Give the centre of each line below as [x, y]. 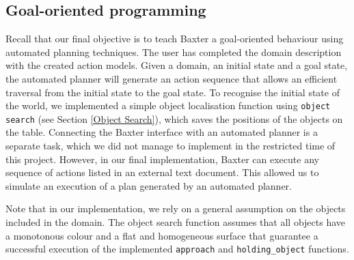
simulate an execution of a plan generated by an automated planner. [149, 185]
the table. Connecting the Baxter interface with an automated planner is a [162, 132]
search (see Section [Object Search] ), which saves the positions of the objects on [174, 118]
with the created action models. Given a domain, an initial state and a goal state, [177, 65]
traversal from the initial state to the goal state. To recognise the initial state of [173, 92]
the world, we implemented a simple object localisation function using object [168, 105]
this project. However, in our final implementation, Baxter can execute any [162, 159]
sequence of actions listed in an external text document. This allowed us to [162, 172]
